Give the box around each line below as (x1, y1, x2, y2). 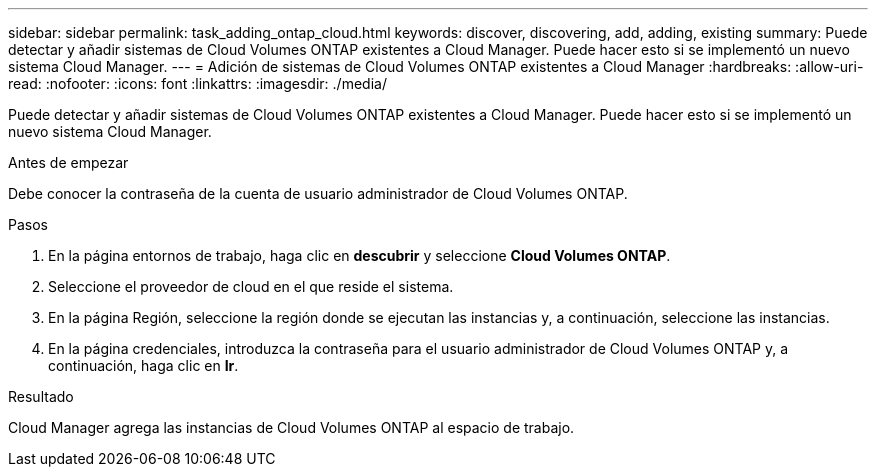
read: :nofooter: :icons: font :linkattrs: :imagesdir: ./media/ (8, 75, 387, 92)
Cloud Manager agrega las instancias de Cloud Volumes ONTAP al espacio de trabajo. (8, 419, 575, 436)
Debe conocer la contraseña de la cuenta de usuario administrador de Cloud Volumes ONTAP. (8, 185, 628, 202)
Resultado (8, 388, 74, 405)
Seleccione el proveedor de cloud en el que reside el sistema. (48, 278, 454, 295)
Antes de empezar (8, 154, 129, 171)
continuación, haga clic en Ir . (48, 357, 239, 374)
